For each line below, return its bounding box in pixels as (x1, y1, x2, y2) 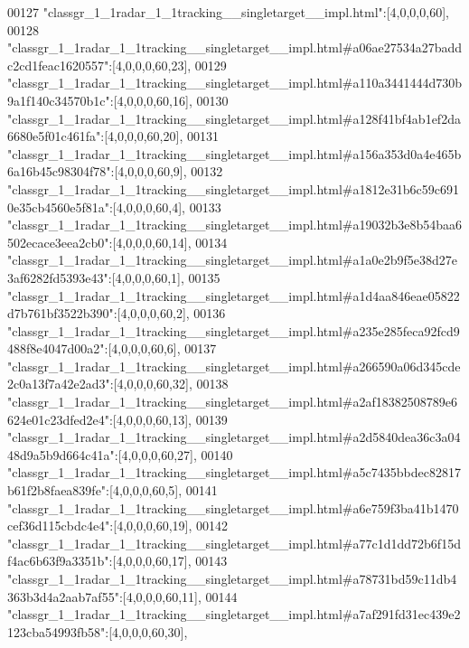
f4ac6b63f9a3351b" (7, 551, 109, 570)
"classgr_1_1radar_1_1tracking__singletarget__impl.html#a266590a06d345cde (7, 356, 461, 375)
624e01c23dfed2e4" (7, 409, 109, 428)
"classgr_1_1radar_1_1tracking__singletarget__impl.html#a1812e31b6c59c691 (7, 179, 459, 198)
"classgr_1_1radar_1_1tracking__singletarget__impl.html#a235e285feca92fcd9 (7, 321, 460, 340)
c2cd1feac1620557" (7, 55, 109, 74)
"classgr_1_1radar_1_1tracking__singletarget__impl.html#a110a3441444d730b (7, 73, 463, 92)
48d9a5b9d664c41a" (7, 445, 115, 464)
